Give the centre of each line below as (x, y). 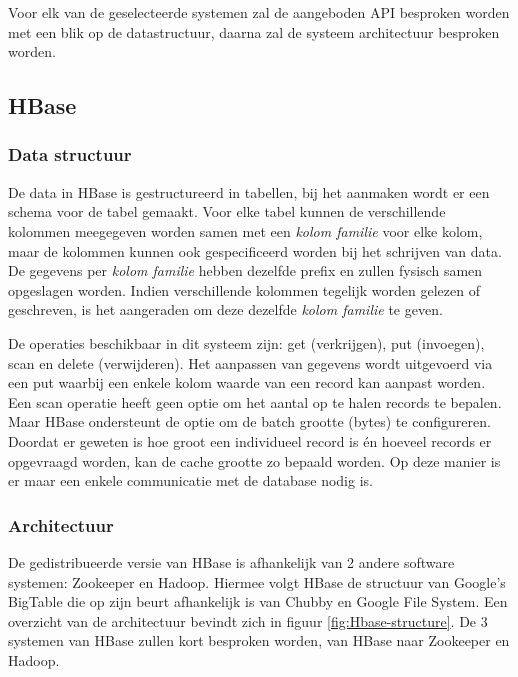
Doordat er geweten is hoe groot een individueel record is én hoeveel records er (250, 440)
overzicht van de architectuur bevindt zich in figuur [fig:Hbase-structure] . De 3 (248, 620)
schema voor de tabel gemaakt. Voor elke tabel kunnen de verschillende (227, 211)
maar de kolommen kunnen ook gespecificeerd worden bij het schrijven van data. (255, 250)
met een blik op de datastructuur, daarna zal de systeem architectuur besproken (254, 31)
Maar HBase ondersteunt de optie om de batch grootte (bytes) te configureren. (249, 421)
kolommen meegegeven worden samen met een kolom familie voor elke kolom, (245, 230)
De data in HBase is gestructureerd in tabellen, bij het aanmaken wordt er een (249, 191)
